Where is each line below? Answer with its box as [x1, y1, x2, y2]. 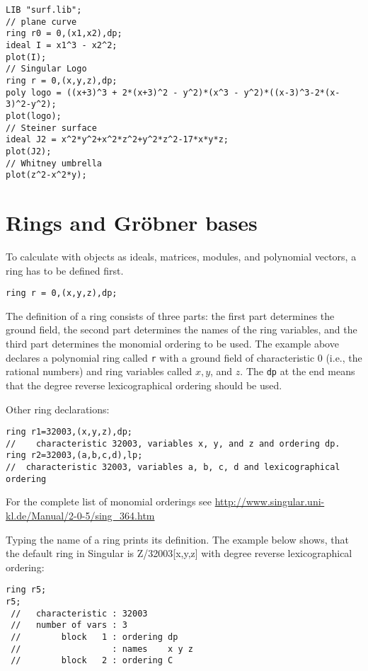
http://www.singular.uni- [214, 494, 325, 509]
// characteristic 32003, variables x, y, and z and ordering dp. [6, 438, 340, 449]
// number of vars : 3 [11, 620, 127, 631]
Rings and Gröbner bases [6, 208, 258, 237]
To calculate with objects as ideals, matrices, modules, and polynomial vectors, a [6, 248, 357, 263]
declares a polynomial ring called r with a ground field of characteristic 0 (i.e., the [6, 350, 362, 365]
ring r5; [6, 585, 47, 595]
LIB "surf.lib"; [6, 5, 82, 15]
